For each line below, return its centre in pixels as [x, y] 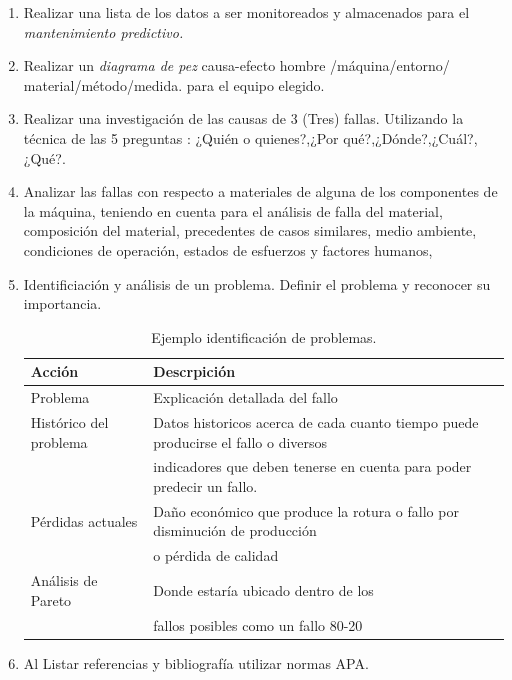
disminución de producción [235, 530]
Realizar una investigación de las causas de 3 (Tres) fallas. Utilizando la [243, 118]
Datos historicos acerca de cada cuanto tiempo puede [316, 422]
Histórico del [69, 422]
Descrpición [194, 371]
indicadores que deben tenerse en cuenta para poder [312, 466]
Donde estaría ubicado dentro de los [263, 589]
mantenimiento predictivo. [103, 31]
